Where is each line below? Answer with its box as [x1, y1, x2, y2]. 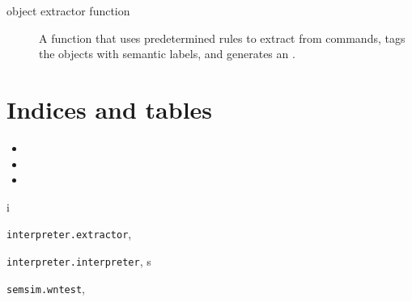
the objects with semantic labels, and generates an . [39, 45, 295, 62]
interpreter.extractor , [6, 225, 132, 242]
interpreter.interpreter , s [6, 252, 151, 269]
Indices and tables [6, 92, 213, 125]
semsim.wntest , [6, 279, 85, 296]
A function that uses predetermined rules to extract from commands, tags [39, 29, 406, 46]
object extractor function [6, 2, 130, 19]
